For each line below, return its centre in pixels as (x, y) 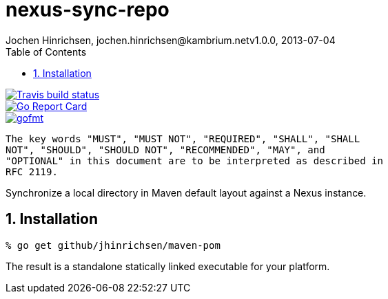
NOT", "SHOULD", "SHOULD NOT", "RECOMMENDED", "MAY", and (165, 149)
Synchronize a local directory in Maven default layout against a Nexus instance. (186, 192)
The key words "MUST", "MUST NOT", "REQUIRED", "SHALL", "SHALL (183, 139)
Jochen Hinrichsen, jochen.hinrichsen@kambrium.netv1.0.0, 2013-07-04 (171, 40)
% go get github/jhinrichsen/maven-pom (113, 245)
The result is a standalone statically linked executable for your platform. (168, 266)
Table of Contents (46, 52)
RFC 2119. (32, 171)
